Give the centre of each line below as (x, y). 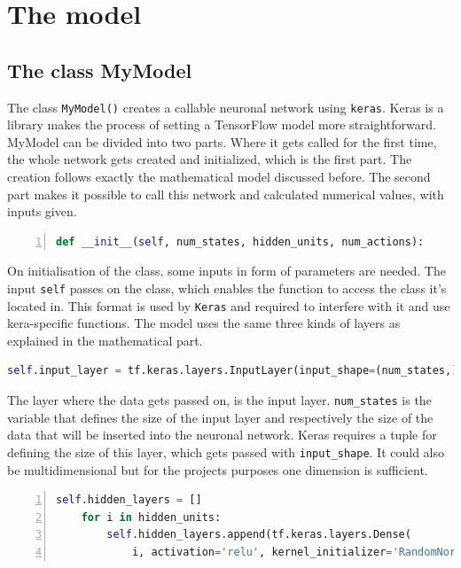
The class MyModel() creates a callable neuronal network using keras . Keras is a (226, 107)
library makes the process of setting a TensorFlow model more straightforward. (222, 124)
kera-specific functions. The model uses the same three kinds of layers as (204, 323)
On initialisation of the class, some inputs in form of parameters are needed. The (227, 271)
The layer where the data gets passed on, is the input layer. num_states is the (219, 400)
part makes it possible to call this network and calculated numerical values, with (226, 194)
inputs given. (42, 211)
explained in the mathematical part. (105, 340)
